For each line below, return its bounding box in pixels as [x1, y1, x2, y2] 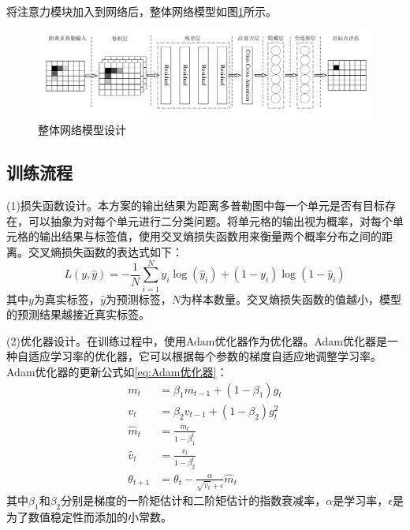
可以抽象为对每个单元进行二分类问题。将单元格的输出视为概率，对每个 [28, 212, 393, 229]
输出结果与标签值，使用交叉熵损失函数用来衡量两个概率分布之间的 [39, 228, 382, 244]
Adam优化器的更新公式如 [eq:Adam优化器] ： [6, 364, 228, 380]
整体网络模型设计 [38, 121, 126, 138]
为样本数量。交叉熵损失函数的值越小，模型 [181, 290, 401, 307]
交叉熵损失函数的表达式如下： [28, 243, 183, 259]
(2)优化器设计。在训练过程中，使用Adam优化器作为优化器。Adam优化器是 [6, 332, 387, 349]
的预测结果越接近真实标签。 [6, 306, 150, 323]
